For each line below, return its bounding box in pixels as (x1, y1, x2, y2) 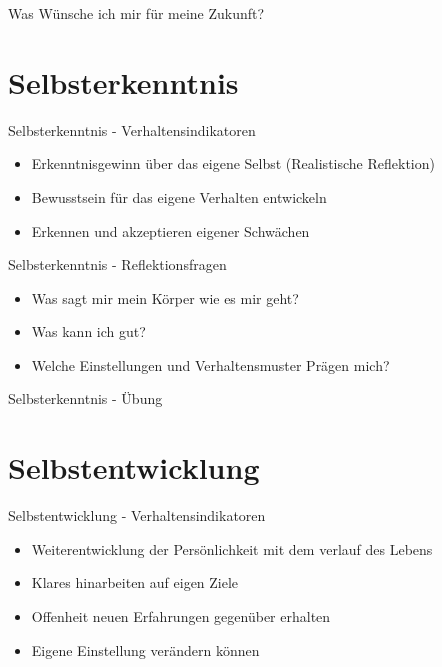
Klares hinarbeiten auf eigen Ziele (31, 572, 239, 593)
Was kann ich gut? (31, 321, 146, 342)
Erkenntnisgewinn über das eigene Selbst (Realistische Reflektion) (31, 153, 435, 174)
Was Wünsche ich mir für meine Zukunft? (8, 3, 265, 23)
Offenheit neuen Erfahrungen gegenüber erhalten (31, 605, 331, 626)
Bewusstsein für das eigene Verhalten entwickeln (31, 186, 327, 207)
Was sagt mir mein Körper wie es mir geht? (31, 287, 299, 308)
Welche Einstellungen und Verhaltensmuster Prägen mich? (31, 354, 390, 375)
